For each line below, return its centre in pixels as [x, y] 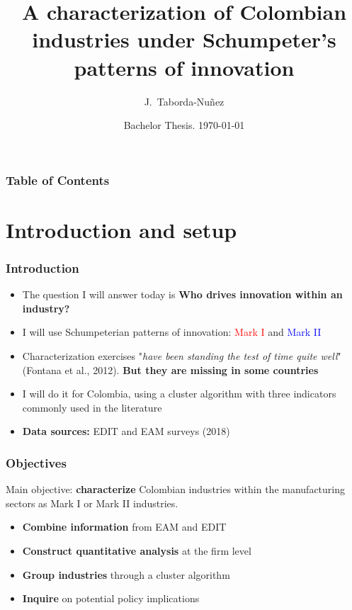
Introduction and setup [121, 229]
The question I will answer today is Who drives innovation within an [182, 294]
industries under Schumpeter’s [184, 39]
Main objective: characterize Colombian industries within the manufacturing [176, 489]
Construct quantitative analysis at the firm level [137, 550]
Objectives [36, 462]
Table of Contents [58, 180]
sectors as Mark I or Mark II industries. [92, 503]
